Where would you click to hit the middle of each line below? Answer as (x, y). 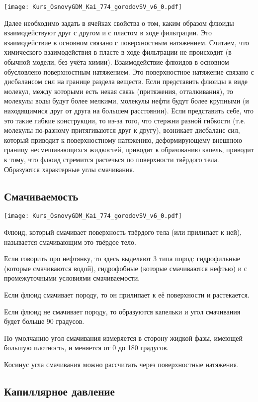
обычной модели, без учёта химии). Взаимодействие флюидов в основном (117, 62)
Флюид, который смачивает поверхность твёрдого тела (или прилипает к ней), (123, 232)
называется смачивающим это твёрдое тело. (70, 242)
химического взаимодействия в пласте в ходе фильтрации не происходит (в (118, 52)
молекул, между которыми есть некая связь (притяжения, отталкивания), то (119, 91)
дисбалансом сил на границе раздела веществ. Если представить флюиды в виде (126, 81)
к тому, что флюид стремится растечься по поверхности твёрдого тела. (112, 159)
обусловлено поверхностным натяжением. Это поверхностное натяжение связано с (129, 71)
